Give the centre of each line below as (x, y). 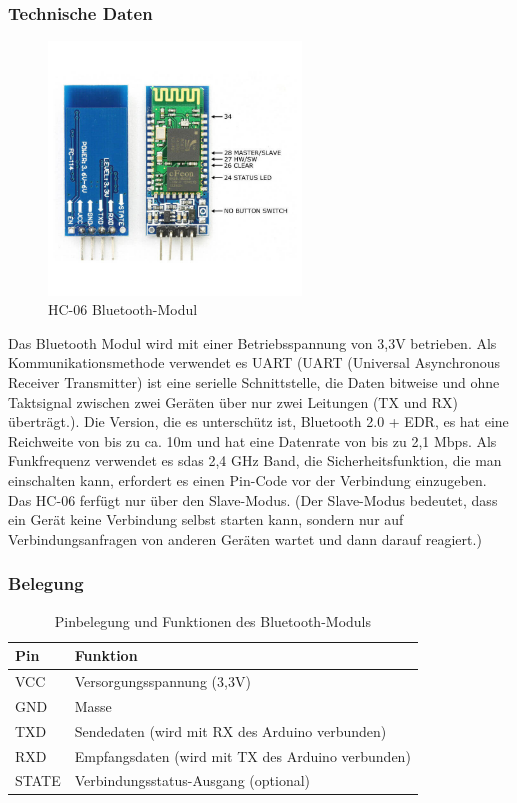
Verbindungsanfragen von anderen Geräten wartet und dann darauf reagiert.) (245, 538)
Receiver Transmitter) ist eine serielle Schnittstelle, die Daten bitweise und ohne (254, 381)
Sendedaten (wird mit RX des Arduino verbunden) (230, 730)
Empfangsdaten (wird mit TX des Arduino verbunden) (242, 755)
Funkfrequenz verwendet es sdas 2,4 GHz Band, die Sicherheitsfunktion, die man (255, 460)
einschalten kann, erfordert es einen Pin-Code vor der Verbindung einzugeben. (247, 479)
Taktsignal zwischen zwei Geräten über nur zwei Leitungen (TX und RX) (233, 401)
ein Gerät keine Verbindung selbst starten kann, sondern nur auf (206, 519)
